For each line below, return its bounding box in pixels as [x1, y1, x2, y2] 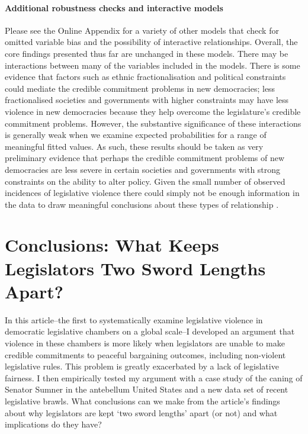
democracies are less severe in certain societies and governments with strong [5, 163, 281, 175]
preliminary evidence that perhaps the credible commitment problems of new [5, 152, 285, 164]
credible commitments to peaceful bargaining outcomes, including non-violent [5, 348, 286, 361]
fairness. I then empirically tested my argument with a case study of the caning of [5, 371, 303, 384]
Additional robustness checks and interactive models [5, 1, 223, 14]
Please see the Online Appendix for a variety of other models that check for [5, 24, 279, 36]
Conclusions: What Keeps [5, 233, 219, 257]
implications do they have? [5, 418, 102, 430]
